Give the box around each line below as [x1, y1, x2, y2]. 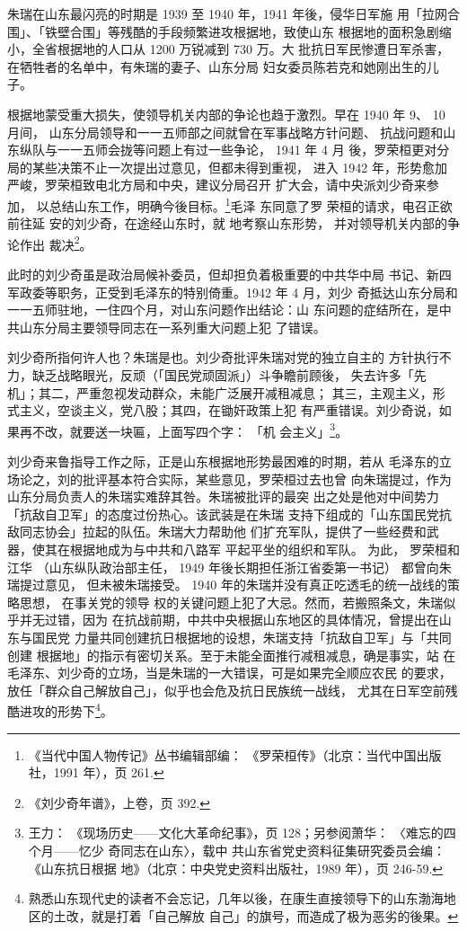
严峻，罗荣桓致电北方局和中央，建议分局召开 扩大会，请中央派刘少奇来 [7, 175, 427, 194]
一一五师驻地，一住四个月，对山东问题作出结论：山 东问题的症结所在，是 [7, 300, 439, 319]
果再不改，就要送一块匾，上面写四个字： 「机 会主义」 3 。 [7, 419, 348, 440]
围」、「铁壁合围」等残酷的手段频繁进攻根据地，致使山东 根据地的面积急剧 [7, 22, 439, 40]
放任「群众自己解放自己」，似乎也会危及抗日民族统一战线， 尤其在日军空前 [7, 680, 445, 699]
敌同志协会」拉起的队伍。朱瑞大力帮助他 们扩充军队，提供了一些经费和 [7, 522, 427, 541]
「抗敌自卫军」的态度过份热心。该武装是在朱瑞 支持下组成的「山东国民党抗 [7, 504, 452, 523]
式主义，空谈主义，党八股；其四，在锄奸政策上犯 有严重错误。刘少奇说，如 [7, 401, 452, 420]
